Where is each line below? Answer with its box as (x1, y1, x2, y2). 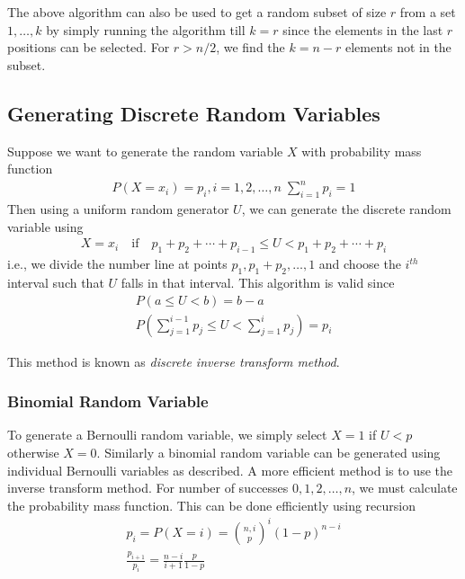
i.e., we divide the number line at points (7, 254, 228, 273)
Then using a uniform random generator (7, 200, 229, 218)
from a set (399, 3, 456, 21)
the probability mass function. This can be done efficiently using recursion (7, 495, 416, 514)
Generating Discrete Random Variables (7, 99, 380, 127)
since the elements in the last (282, 20, 443, 39)
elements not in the (344, 38, 452, 57)
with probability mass (301, 141, 422, 160)
